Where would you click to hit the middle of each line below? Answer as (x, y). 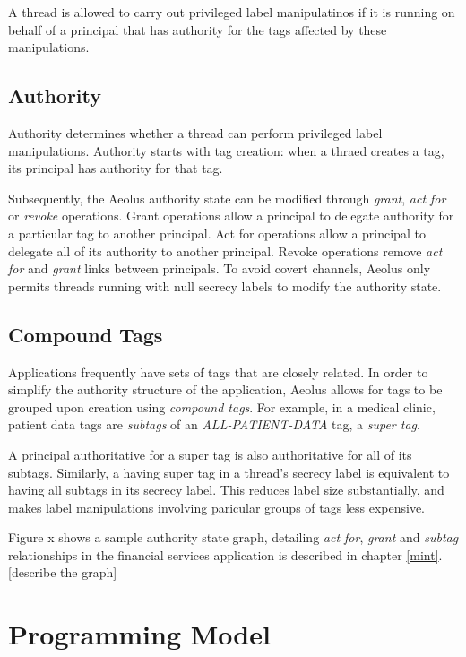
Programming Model (139, 634)
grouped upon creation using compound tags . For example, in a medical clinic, (222, 406)
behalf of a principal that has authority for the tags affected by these (198, 29)
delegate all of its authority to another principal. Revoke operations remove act (225, 251)
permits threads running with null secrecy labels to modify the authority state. (225, 285)
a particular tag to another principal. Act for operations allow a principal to (217, 233)
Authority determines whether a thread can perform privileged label (195, 132)
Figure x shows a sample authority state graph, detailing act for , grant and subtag (233, 537)
